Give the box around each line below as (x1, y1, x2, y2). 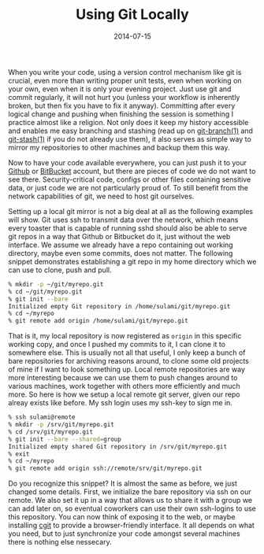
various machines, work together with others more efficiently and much (8, 382, 240, 391)
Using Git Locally (76, 6, 189, 24)
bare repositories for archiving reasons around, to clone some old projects (8, 356, 250, 366)
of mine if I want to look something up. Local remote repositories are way (8, 364, 246, 375)
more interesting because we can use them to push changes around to (8, 373, 238, 382)
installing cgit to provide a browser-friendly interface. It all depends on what (8, 521, 255, 530)
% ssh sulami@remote (8, 413, 76, 422)
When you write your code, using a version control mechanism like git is (8, 67, 242, 76)
